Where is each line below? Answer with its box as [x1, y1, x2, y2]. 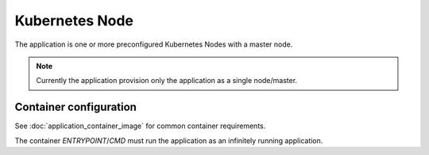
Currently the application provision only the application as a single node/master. [36, 76, 298, 85]
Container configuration [14, 100, 137, 114]
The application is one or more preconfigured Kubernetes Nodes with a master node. [14, 40, 293, 49]
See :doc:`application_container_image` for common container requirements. [14, 121, 266, 130]
